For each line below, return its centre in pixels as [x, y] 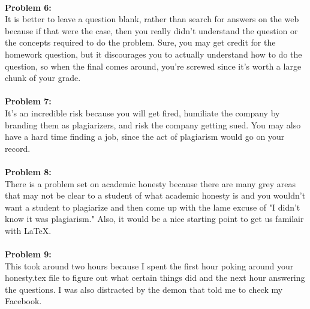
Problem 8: [28, 171]
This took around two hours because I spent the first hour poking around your [149, 265]
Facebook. [23, 301]
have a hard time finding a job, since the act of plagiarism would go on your [145, 136]
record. [18, 148]
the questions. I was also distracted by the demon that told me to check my [144, 289]
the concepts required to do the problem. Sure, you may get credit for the [140, 42]
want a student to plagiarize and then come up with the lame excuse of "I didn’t [153, 207]
